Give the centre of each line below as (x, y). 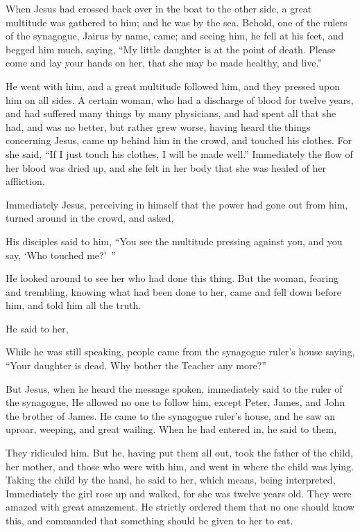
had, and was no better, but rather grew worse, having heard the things (158, 126)
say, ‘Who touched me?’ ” (61, 255)
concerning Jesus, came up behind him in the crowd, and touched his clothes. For (179, 140)
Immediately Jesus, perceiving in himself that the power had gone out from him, (177, 204)
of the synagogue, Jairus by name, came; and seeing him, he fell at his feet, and (175, 36)
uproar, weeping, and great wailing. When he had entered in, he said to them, (171, 429)
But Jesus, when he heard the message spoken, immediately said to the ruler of (174, 388)
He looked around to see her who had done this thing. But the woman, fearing (172, 278)
